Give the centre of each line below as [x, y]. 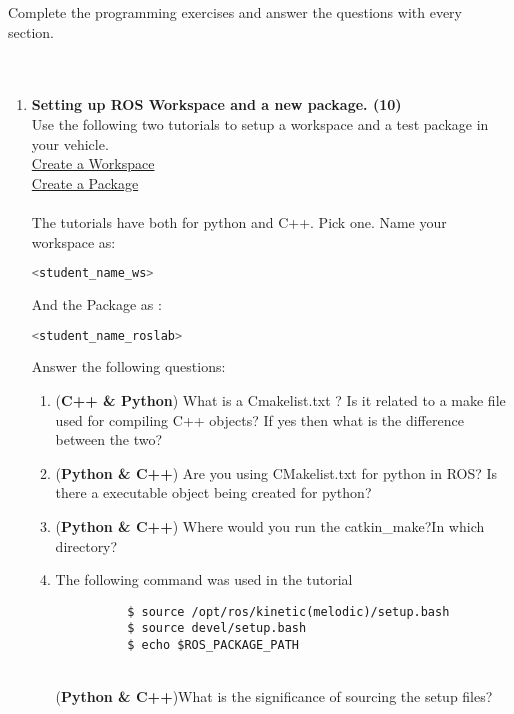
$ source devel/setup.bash [217, 628]
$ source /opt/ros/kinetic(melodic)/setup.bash [288, 611]
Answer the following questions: [128, 366]
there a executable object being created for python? [213, 492]
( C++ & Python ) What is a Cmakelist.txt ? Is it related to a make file [280, 400]
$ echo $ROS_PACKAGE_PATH [213, 645]
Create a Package [85, 182]
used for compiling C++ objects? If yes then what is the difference [259, 419]
